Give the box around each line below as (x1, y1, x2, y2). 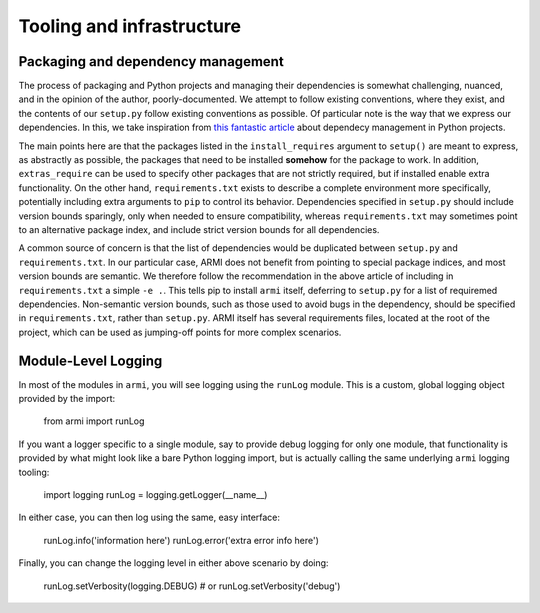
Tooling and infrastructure (18, 15, 242, 37)
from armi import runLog (43, 415, 145, 427)
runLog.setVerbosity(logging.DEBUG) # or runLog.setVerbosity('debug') (43, 580, 341, 592)
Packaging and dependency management (18, 53, 284, 70)
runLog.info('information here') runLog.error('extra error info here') (43, 534, 319, 546)
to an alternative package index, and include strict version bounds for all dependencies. (18, 223, 380, 235)
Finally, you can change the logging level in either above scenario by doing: (18, 557, 329, 569)
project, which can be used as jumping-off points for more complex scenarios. (18, 326, 342, 338)
